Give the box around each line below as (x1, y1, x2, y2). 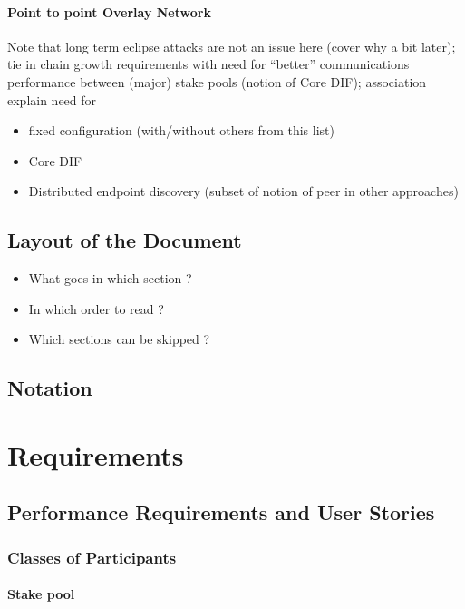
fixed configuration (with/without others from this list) (28, 121, 334, 140)
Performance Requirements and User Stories (7, 498, 435, 526)
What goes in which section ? (28, 269, 192, 288)
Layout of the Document (7, 226, 242, 254)
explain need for (7, 90, 97, 109)
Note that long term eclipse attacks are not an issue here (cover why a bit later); (7, 36, 456, 55)
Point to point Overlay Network (7, 2, 211, 21)
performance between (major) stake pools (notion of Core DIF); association (7, 72, 427, 91)
